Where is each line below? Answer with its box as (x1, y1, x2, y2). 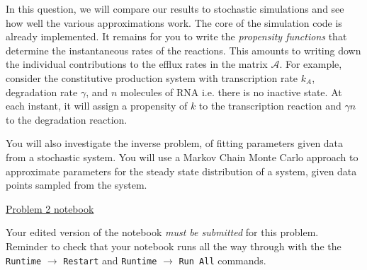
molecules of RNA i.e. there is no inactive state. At (120, 84, 342, 99)
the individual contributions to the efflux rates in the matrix (6, 57, 268, 71)
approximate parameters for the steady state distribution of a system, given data (6, 163, 357, 178)
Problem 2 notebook (6, 201, 94, 216)
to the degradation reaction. (6, 112, 128, 127)
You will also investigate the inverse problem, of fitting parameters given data (6, 136, 344, 151)
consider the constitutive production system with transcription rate (6, 70, 298, 85)
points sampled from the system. (6, 177, 147, 192)
